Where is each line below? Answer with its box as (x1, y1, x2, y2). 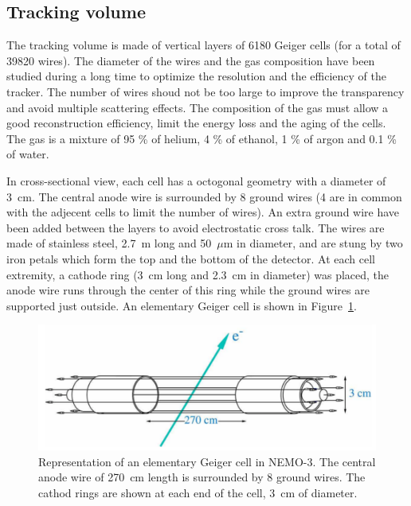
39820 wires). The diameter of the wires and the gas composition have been (6, 52, 375, 68)
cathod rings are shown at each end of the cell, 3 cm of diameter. (38, 484, 358, 500)
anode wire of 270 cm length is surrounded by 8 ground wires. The (38, 469, 366, 485)
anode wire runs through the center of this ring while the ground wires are (6, 282, 370, 298)
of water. (6, 146, 49, 162)
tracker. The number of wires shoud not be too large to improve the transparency (6, 83, 405, 99)
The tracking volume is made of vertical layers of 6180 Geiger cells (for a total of (6, 37, 401, 53)
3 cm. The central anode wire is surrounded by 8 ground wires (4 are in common (6, 188, 402, 204)
